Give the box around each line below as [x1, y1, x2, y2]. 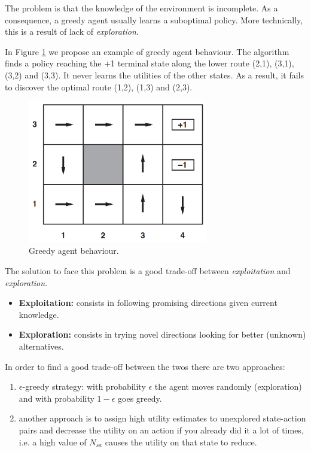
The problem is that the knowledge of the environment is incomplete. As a [5, 2, 278, 14]
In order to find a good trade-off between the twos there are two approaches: [5, 360, 285, 372]
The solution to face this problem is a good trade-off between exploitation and [5, 264, 291, 277]
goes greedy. [118, 392, 162, 404]
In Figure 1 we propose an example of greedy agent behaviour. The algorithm [5, 45, 289, 57]
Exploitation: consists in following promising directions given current [19, 296, 278, 309]
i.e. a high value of [19, 435, 87, 448]
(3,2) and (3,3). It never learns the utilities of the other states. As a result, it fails [5, 68, 304, 81]
